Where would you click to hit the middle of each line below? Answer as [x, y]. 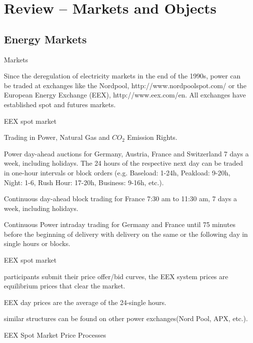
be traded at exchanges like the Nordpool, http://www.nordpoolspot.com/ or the [125, 85]
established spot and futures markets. [60, 104]
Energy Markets [45, 39]
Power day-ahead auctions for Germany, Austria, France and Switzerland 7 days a [126, 153]
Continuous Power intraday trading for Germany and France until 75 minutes [120, 224]
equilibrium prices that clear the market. [65, 286]
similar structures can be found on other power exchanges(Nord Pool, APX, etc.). [126, 318]
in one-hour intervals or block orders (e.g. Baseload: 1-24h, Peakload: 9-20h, [117, 172]
